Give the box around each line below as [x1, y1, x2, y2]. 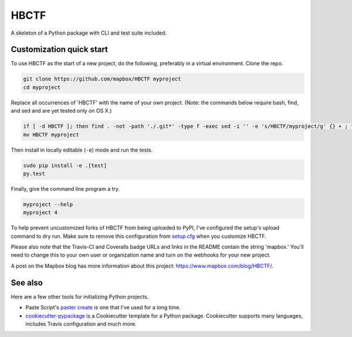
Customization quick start [11, 45, 109, 55]
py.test [23, 170, 45, 177]
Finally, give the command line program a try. [11, 185, 120, 192]
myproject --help [23, 201, 73, 208]
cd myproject [23, 84, 61, 90]
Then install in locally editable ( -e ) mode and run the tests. [11, 146, 153, 153]
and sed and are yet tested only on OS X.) [11, 107, 112, 114]
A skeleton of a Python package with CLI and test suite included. [11, 29, 167, 36]
